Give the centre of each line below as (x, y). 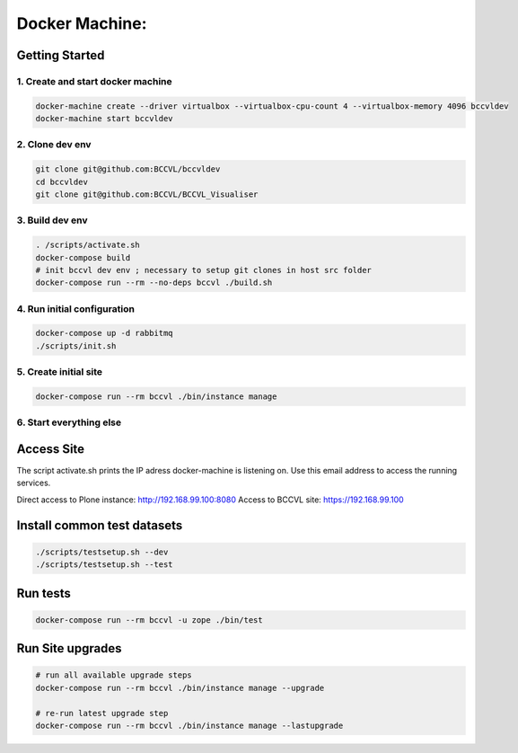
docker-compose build (83, 257)
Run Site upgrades (69, 648)
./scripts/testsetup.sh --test (105, 565)
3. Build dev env (53, 220)
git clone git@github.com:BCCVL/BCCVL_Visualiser (147, 195)
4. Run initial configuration (75, 308)
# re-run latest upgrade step (102, 713)
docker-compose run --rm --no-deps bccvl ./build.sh (154, 283)
